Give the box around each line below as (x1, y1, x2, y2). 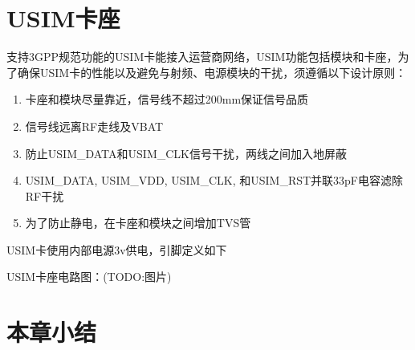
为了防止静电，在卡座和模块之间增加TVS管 (25, 214, 251, 231)
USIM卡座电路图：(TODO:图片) (6, 268, 172, 285)
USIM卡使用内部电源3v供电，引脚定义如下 (6, 241, 227, 258)
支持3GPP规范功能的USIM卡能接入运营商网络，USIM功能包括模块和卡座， (6, 48, 398, 65)
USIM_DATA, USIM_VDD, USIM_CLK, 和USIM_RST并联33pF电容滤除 (25, 172, 404, 189)
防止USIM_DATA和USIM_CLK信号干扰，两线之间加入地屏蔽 (25, 144, 347, 161)
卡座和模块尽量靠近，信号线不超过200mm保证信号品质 (25, 91, 309, 108)
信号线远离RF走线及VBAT (25, 117, 164, 134)
